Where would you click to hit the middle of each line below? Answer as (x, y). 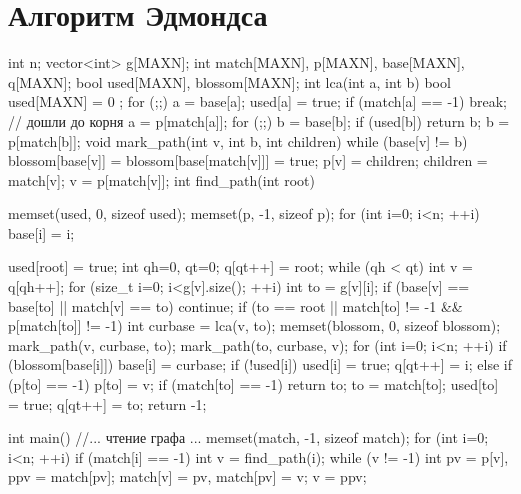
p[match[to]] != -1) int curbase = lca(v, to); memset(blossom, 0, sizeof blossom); (254, 325)
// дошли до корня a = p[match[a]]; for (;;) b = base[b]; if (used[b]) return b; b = (259, 120)
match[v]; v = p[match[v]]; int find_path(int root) (161, 179)
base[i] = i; (41, 232)
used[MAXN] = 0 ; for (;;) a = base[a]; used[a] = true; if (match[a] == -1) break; (257, 101)
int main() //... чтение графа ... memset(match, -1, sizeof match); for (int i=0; (248, 437)
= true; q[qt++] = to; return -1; (107, 403)
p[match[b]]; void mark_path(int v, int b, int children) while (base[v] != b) (238, 140)
